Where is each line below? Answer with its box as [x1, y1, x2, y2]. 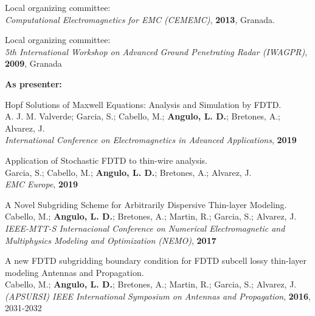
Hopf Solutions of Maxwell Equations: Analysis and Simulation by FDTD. [5, 98, 282, 110]
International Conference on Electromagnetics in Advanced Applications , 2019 [5, 133, 297, 146]
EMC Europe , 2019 [5, 178, 78, 190]
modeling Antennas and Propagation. [5, 266, 144, 278]
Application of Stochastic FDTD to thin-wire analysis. [5, 153, 207, 166]
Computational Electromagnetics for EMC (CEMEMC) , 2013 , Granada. [5, 13, 275, 25]
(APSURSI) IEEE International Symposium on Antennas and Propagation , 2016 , [5, 289, 311, 302]
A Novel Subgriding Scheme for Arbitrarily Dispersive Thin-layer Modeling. [5, 198, 287, 210]
